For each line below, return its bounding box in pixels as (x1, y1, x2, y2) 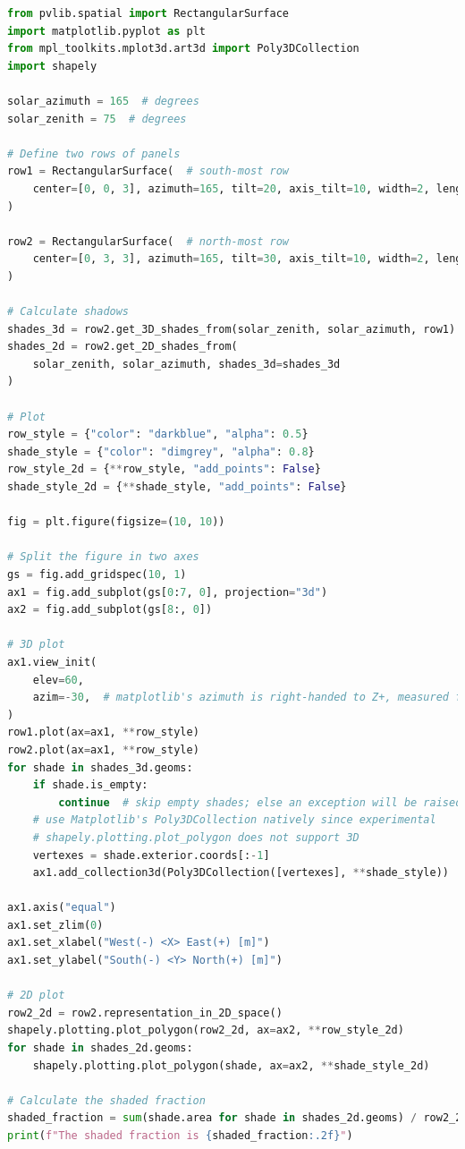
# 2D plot (7, 989, 65, 1002)
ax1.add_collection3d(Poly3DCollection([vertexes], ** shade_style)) (32, 866, 449, 880)
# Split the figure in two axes (7, 550, 199, 564)
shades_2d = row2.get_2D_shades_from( (7, 340, 238, 353)
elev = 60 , (32, 673, 84, 686)
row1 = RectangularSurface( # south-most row (7, 165, 290, 178)
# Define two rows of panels (7, 147, 181, 160)
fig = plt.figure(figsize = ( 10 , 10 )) (7, 515, 225, 529)
